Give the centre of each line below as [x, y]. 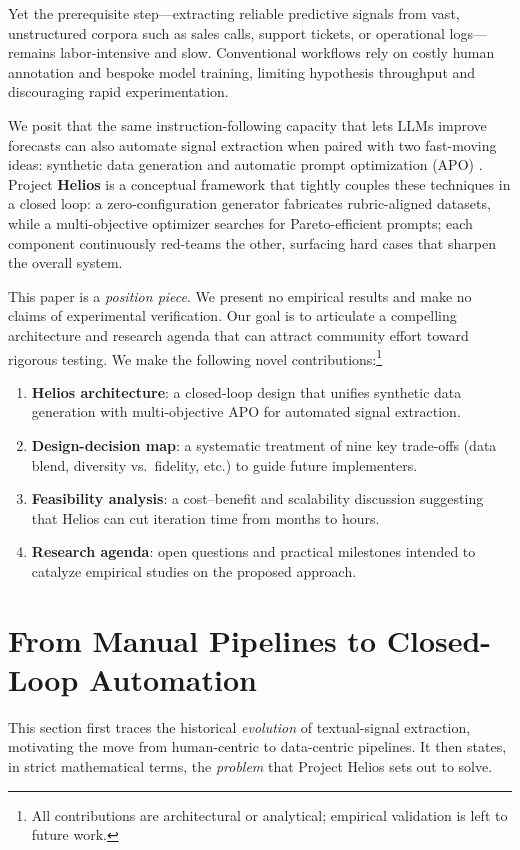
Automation [173, 678]
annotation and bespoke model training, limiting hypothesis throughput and [242, 71]
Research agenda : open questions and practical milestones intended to [253, 551]
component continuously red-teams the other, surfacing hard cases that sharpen [252, 242]
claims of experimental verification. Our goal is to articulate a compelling [232, 315]
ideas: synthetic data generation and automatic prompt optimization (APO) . [245, 164]
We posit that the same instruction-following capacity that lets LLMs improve [247, 124]
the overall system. [65, 262]
